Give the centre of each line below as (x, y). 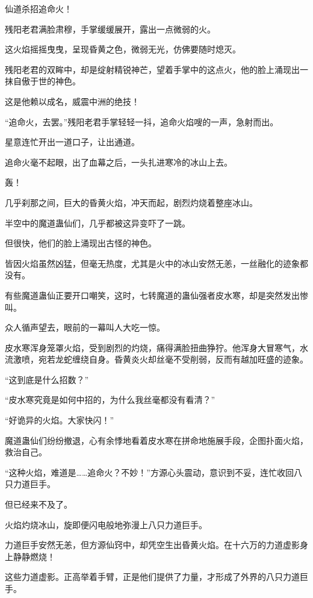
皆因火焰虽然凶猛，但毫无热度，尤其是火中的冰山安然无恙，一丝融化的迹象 (152, 263)
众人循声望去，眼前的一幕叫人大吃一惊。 (85, 327)
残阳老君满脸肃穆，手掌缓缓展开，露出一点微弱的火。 (110, 29)
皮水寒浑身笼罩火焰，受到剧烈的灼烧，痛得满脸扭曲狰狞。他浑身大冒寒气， (152, 347)
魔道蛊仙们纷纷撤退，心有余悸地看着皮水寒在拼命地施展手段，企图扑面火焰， (156, 440)
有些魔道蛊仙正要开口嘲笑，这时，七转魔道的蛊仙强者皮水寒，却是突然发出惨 (156, 295)
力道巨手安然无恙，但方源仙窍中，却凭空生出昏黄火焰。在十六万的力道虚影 (152, 545)
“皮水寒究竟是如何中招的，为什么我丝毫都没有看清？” (110, 400)
